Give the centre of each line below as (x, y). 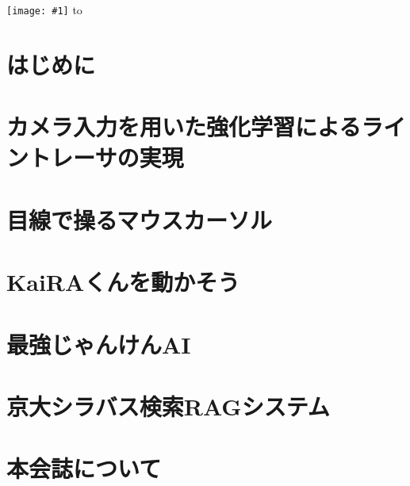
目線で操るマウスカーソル (139, 219)
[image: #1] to (44, 10)
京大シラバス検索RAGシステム (168, 406)
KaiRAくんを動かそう (123, 282)
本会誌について (84, 468)
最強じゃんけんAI (99, 344)
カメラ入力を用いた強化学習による (184, 126)
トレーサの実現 (106, 157)
